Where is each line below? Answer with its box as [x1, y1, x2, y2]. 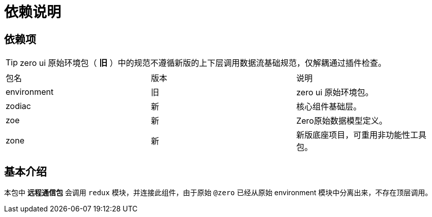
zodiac [6, 101, 31, 112]
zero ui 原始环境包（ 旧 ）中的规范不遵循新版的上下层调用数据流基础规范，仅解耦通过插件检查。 [20, 58, 386, 68]
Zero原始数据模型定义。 [296, 116, 387, 126]
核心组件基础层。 [296, 101, 361, 112]
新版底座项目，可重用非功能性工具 [296, 130, 426, 140]
